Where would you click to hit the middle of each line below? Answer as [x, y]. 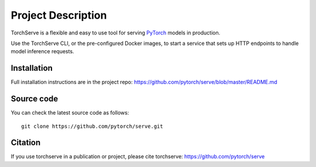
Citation [26, 143]
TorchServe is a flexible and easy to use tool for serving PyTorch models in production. [116, 33]
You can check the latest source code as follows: [70, 113]
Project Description [59, 15]
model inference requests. [42, 51]
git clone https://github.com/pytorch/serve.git [92, 126]
